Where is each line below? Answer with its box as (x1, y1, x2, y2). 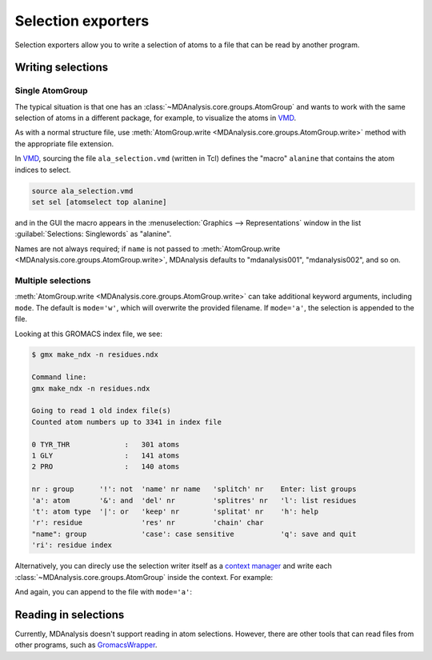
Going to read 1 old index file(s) (31, 406, 171, 415)
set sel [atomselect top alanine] (31, 198, 167, 207)
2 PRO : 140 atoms (31, 462, 180, 471)
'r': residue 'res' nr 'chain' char (31, 518, 264, 527)
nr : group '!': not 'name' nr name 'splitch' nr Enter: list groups (31, 485, 357, 494)
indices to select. (14, 165, 71, 174)
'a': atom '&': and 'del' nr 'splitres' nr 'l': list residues (31, 496, 357, 505)
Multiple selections (14, 274, 91, 286)
